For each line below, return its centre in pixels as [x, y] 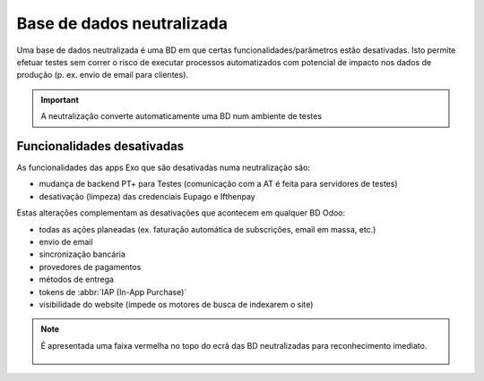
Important [60, 99]
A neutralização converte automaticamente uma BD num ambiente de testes [181, 116]
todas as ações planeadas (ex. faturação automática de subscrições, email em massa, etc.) [207, 229]
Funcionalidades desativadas [100, 146]
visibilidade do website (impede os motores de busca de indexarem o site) [176, 304]
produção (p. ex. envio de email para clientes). [102, 75]
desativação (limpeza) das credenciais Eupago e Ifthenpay [147, 196]
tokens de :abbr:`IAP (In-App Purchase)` [113, 292]
